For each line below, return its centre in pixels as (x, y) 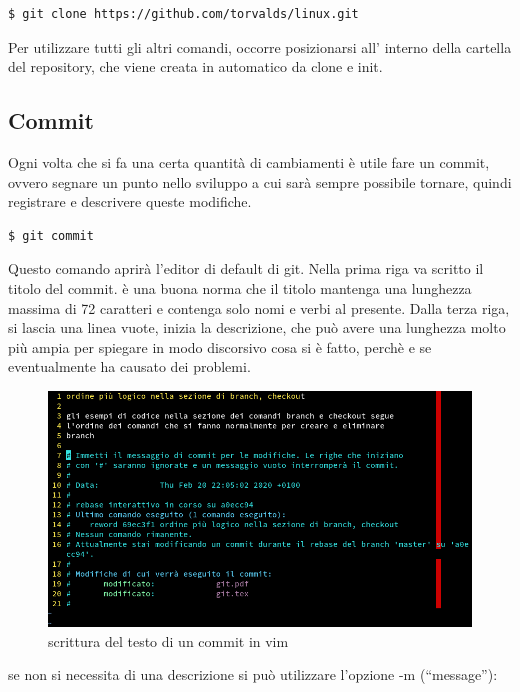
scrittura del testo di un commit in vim (168, 640)
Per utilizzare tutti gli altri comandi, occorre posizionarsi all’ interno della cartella (260, 46)
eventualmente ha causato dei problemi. (129, 366)
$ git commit (51, 235)
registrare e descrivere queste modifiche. (130, 201)
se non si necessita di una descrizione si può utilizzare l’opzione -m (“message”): (253, 674)
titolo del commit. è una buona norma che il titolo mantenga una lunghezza (240, 287)
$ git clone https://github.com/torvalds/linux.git (183, 14)
